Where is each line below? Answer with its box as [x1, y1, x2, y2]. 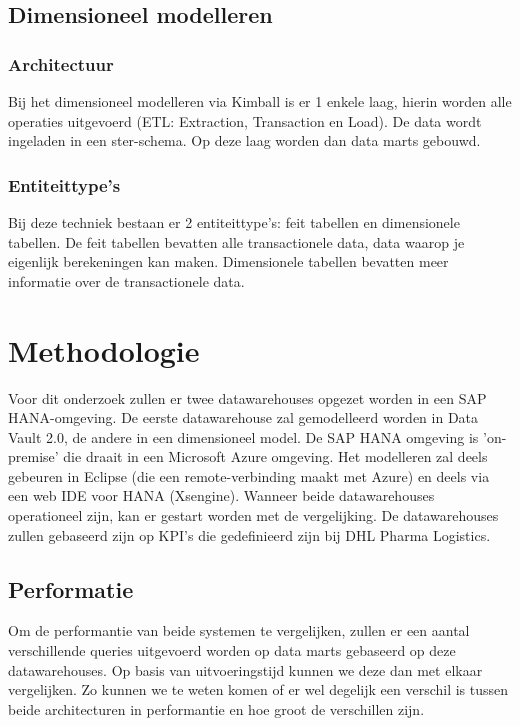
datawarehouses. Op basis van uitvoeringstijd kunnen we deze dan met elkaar [8, 659, 483, 680]
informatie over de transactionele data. [8, 270, 245, 291]
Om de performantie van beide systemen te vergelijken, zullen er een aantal [8, 620, 470, 641]
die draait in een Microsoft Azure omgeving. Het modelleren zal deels [63, 446, 488, 467]
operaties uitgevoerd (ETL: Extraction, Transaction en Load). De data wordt [8, 110, 482, 131]
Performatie [8, 573, 134, 604]
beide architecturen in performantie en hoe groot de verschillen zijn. [8, 698, 425, 719]
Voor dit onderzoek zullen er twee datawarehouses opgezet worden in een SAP [8, 387, 487, 408]
